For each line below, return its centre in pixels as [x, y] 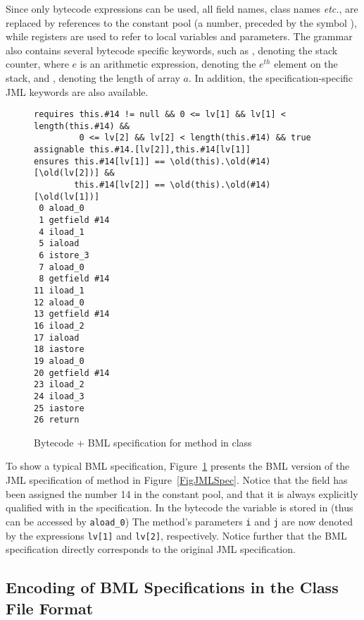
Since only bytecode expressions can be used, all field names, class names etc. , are [182, 8]
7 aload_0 [62, 267]
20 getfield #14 [72, 373]
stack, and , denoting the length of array [93, 77]
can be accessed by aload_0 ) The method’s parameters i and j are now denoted [180, 521]
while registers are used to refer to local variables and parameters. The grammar [179, 36]
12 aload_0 [59, 302]
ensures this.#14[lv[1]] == [100, 161]
